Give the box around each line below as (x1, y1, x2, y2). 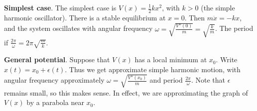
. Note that (191, 75, 226, 85)
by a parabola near (26, 97, 84, 108)
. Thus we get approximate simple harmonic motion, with (65, 64, 241, 74)
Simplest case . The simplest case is (4, 2, 117, 12)
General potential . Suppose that (4, 54, 110, 65)
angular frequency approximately (4, 75, 105, 85)
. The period (215, 23, 254, 33)
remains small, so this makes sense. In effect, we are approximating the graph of (4, 87, 248, 98)
